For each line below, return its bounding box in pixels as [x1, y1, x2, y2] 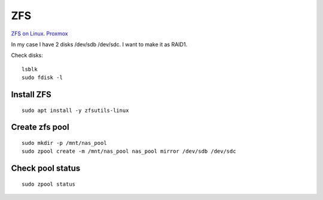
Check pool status [11, 163, 81, 174]
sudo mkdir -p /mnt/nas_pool [22, 140, 107, 146]
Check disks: [11, 51, 43, 59]
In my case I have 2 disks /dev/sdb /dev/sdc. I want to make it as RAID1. [11, 41, 188, 48]
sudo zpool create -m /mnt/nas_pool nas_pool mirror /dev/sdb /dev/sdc [22, 148, 236, 155]
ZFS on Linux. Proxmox [11, 30, 68, 37]
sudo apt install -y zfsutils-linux [22, 107, 129, 114]
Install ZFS [11, 89, 52, 99]
